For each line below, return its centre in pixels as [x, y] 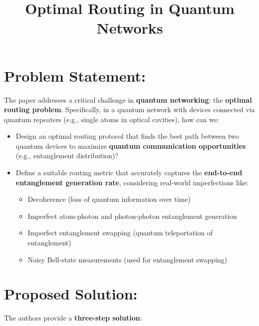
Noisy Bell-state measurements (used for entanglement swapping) [128, 259]
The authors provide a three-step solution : [73, 318]
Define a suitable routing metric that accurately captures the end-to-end [129, 173]
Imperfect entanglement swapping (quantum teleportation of [120, 233]
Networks [130, 28]
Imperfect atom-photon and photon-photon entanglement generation [132, 216]
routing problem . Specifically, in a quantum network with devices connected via [129, 109]
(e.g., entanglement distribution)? [67, 155]
